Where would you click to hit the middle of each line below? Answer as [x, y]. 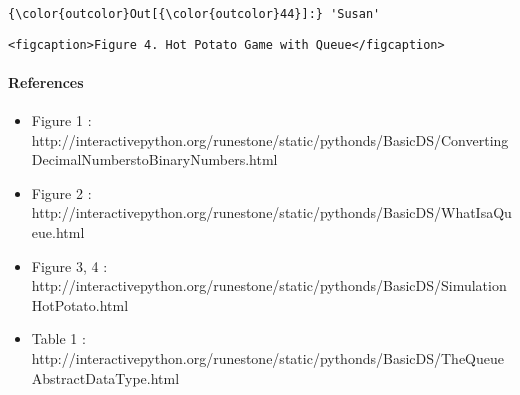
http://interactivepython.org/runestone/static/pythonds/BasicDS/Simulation [269, 285]
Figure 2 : [61, 192]
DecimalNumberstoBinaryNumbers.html [154, 159]
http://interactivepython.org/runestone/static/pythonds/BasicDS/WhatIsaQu [271, 212]
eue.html [58, 232]
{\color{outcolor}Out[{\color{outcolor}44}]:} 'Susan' [194, 14]
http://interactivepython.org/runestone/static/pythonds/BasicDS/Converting [270, 139]
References [46, 81]
